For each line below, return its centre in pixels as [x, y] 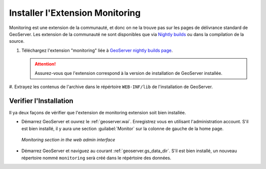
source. [17, 41]
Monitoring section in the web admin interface [68, 139]
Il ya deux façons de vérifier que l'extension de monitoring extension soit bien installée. [98, 112]
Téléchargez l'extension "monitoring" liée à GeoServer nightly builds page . [97, 50]
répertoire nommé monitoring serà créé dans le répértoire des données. [96, 158]
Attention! [45, 64]
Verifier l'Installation [41, 101]
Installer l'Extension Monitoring [75, 13]
